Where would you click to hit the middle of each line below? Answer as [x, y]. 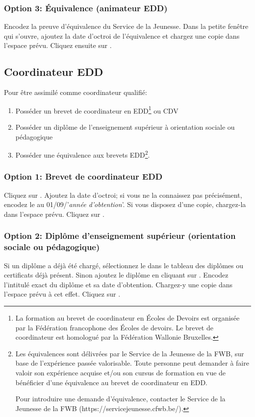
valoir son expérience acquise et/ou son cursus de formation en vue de [121, 372]
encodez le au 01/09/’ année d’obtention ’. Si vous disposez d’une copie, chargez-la [125, 204]
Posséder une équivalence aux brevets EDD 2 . [83, 154]
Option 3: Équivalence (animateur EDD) [86, 8]
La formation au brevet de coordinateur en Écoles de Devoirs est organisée [127, 318]
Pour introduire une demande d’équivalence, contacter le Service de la [120, 399]
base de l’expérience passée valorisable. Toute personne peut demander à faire [132, 363]
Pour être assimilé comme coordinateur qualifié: [76, 92]
